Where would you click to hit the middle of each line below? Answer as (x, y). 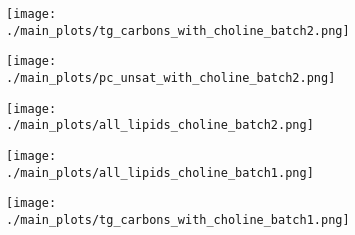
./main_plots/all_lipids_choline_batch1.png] (160, 172)
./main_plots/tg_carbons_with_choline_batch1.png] (178, 219)
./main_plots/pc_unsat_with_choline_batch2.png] (171, 77)
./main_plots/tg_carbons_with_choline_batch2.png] (178, 30)
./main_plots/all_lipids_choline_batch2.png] (160, 125)
